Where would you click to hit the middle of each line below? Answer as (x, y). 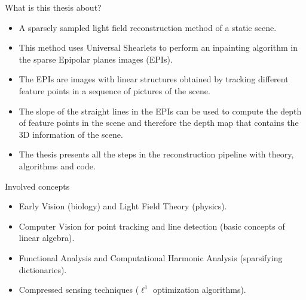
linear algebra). (47, 238)
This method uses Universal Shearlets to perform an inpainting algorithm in (158, 47)
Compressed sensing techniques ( (79, 290)
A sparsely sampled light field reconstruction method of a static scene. (148, 27)
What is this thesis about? (53, 7)
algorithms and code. (57, 166)
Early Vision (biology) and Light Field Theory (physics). (123, 206)
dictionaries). (43, 269)
